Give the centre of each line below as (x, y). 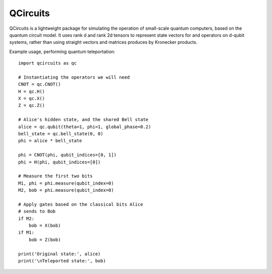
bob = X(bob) (45, 226)
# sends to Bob (37, 211)
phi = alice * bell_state (50, 141)
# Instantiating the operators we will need (74, 77)
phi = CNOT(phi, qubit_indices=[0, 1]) (67, 155)
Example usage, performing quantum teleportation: (62, 51)
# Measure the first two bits (56, 176)
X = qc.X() (32, 99)
